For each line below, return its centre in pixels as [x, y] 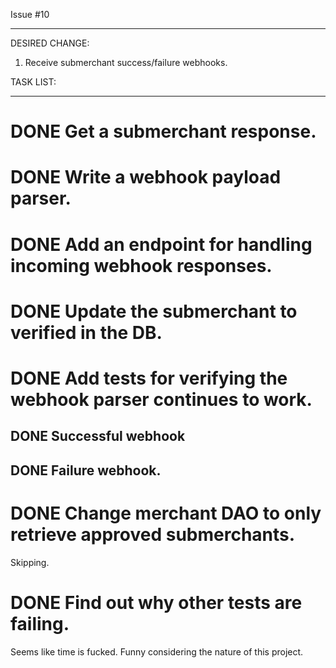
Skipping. [30, 562]
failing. [40, 623]
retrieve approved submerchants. [153, 534]
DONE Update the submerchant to [154, 311]
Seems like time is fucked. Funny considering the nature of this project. [157, 651]
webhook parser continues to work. [161, 399]
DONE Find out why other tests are [156, 602]
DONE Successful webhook [98, 436]
